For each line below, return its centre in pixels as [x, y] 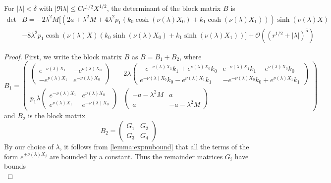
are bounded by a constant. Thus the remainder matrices [136, 156]
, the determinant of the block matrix [164, 8]
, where [191, 56]
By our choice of [29, 147]
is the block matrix [57, 115]
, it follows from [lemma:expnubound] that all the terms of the [154, 147]
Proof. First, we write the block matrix [63, 56]
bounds [15, 166]
